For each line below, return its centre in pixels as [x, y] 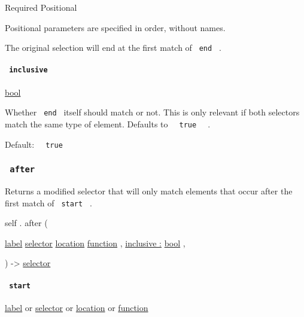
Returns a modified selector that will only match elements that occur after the [149, 191]
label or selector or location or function [77, 307]
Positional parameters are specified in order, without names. [115, 27]
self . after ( [26, 223]
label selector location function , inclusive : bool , [95, 243]
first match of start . [48, 202]
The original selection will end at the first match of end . [113, 48]
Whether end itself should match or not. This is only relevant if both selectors [152, 112]
